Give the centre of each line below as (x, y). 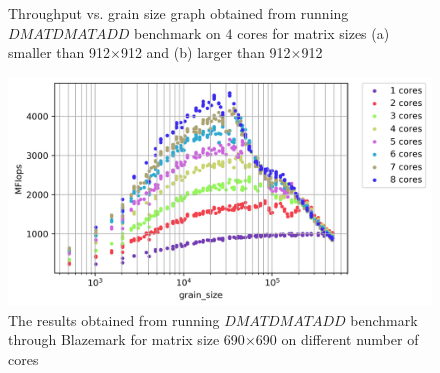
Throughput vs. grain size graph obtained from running (178, 13)
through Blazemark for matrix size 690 (126, 339)
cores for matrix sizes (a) (313, 32)
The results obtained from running (114, 319)
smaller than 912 (59, 52)
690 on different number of (337, 339)
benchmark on (177, 32)
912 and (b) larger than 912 (205, 52)
